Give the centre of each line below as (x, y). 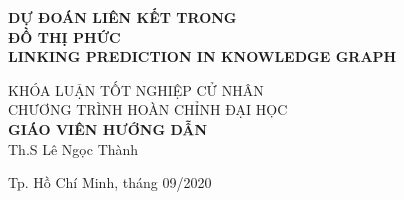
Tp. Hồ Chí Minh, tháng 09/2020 (110, 182)
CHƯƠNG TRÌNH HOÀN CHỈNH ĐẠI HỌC (148, 109)
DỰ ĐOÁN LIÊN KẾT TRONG (122, 17)
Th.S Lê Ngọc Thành (73, 148)
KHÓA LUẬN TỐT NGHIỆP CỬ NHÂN (136, 89)
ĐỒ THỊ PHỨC (64, 36)
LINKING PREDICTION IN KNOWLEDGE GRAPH (202, 56)
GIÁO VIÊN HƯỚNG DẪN (108, 128)
